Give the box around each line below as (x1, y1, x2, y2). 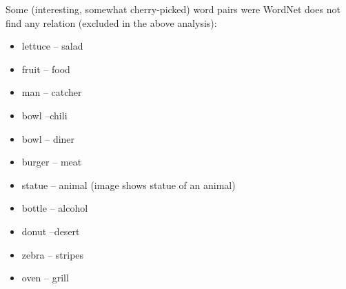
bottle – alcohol (21, 201, 88, 215)
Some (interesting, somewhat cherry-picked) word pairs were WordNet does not (6, 2, 340, 16)
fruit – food (21, 61, 70, 76)
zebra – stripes (21, 247, 84, 261)
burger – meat (21, 155, 82, 169)
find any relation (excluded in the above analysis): (6, 15, 217, 30)
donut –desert (21, 223, 80, 238)
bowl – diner (21, 131, 75, 146)
